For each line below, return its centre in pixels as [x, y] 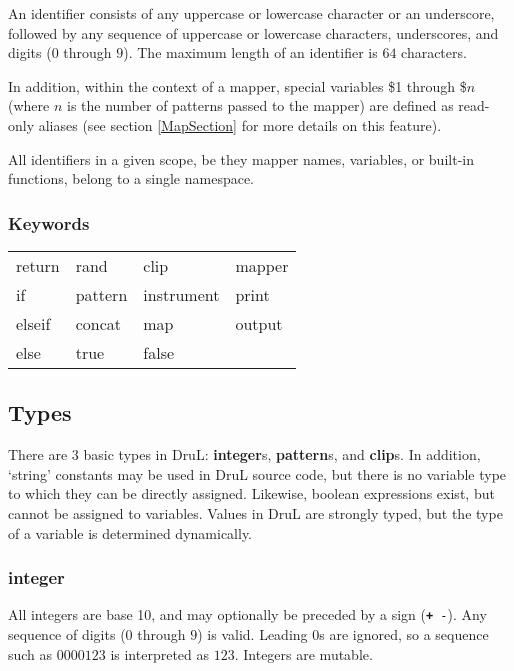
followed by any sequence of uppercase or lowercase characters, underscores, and [253, 32]
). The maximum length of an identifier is [250, 52]
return [38, 265]
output [259, 323]
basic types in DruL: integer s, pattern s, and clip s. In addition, [282, 454]
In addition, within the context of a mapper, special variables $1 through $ [237, 85]
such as [30, 653]
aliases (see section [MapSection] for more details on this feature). [240, 124]
